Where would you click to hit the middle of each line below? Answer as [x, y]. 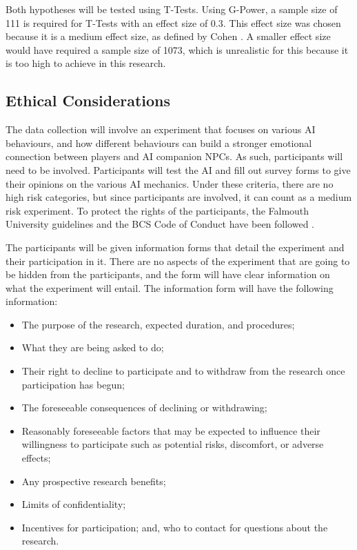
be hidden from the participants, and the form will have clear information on [168, 274]
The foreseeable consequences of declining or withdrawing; [144, 407]
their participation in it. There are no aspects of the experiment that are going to [178, 261]
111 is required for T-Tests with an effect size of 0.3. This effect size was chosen [173, 22]
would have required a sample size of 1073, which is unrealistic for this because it [177, 49]
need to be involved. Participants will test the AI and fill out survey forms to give [178, 169]
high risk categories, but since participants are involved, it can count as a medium [179, 197]
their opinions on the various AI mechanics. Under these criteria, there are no [170, 183]
